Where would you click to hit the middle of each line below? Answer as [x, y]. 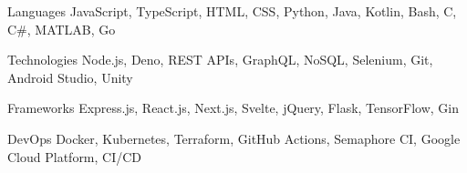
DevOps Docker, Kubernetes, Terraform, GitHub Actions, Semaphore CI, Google [234, 138]
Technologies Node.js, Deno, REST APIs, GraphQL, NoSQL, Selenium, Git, [220, 60]
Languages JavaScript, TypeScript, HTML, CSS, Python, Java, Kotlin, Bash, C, [232, 11]
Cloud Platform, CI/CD [75, 156]
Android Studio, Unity [70, 77]
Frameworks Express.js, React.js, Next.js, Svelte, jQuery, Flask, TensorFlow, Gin [233, 108]
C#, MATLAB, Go [62, 29]
